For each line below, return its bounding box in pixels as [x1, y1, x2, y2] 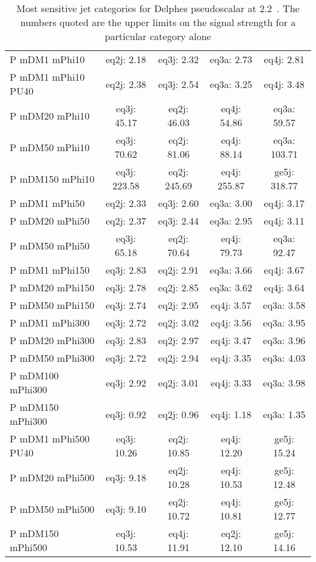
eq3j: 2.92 [105, 375, 146, 390]
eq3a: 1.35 [263, 407, 306, 421]
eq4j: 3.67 [264, 263, 305, 277]
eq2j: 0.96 [158, 407, 199, 421]
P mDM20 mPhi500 [10, 470, 95, 484]
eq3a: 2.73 [210, 52, 253, 66]
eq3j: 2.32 [158, 52, 199, 66]
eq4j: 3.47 [210, 333, 252, 347]
